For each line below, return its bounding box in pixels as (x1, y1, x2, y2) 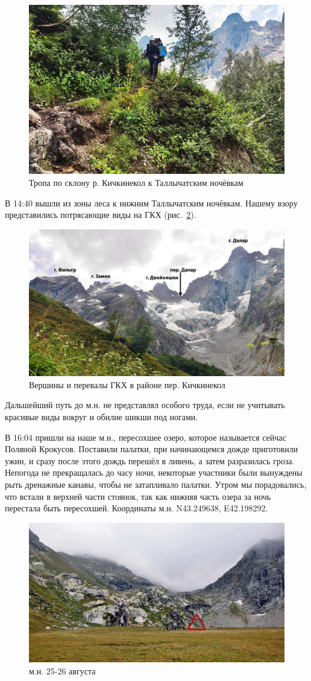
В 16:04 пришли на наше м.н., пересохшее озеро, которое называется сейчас (5, 430, 286, 443)
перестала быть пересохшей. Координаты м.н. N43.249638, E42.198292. (5, 502, 268, 514)
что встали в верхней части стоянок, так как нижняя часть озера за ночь (5, 490, 271, 502)
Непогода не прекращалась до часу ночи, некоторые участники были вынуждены (5, 466, 303, 479)
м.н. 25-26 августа (29, 664, 96, 677)
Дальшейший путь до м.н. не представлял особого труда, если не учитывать (5, 398, 285, 411)
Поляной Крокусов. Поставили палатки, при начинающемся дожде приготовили (5, 443, 298, 455)
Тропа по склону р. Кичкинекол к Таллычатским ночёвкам (29, 176, 243, 188)
